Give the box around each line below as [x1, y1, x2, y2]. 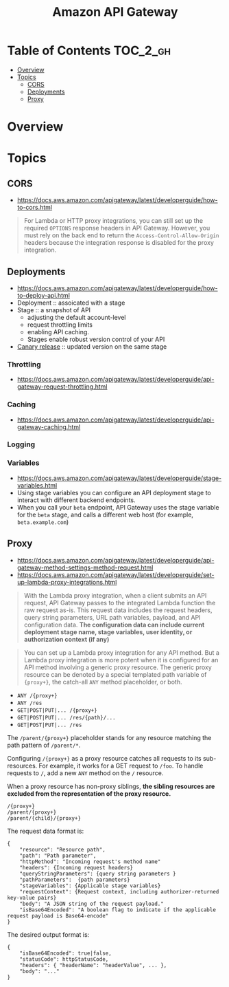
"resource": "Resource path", [19, 846, 106, 853]
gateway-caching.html [16, 422, 81, 431]
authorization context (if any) [23, 635, 110, 643]
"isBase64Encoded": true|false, [19, 950, 112, 957]
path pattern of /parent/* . [7, 741, 81, 749]
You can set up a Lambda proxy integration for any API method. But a [23, 648, 219, 657]
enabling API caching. [27, 327, 89, 336]
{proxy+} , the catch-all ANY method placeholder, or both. [23, 677, 182, 686]
